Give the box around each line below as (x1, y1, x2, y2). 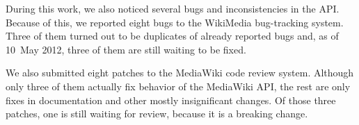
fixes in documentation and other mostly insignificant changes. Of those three (6, 92, 336, 107)
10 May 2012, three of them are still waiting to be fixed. (6, 42, 246, 56)
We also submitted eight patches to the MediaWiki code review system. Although (6, 65, 354, 80)
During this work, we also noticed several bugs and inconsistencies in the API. (6, 1, 340, 15)
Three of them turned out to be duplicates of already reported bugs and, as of (6, 28, 339, 43)
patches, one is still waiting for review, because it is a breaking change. (6, 106, 308, 121)
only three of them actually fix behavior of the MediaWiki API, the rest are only (6, 78, 351, 93)
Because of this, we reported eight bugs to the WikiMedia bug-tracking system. (6, 15, 344, 29)
